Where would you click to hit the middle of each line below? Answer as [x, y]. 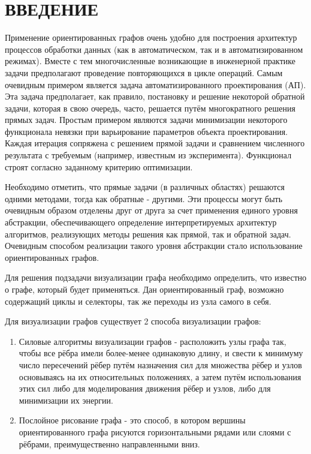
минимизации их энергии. [66, 400]
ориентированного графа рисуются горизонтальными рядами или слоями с [155, 432]
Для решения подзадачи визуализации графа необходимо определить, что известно [156, 277]
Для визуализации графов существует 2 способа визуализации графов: [133, 321]
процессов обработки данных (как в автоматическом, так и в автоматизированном [154, 49]
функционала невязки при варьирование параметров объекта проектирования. [147, 131]
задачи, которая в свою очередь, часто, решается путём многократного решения [150, 108]
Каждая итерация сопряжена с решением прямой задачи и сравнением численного [155, 143]
